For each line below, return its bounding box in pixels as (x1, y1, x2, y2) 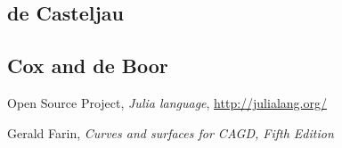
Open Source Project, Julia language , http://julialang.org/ (7, 93, 327, 111)
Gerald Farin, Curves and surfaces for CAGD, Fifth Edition (7, 123, 334, 142)
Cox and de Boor (7, 52, 168, 79)
